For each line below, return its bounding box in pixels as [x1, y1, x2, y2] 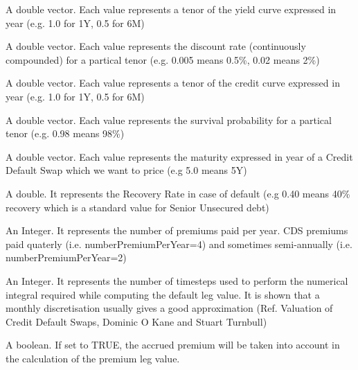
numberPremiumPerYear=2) [6, 250, 127, 265]
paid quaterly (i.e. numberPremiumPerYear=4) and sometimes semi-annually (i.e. [6, 236, 352, 251]
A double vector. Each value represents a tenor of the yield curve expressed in [6, 2, 337, 16]
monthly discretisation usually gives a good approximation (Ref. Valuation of [6, 301, 333, 315]
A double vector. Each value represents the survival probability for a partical [6, 112, 332, 127]
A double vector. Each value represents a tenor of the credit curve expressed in [6, 76, 340, 90]
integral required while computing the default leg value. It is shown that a [6, 287, 320, 301]
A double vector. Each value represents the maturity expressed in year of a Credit [6, 149, 353, 164]
